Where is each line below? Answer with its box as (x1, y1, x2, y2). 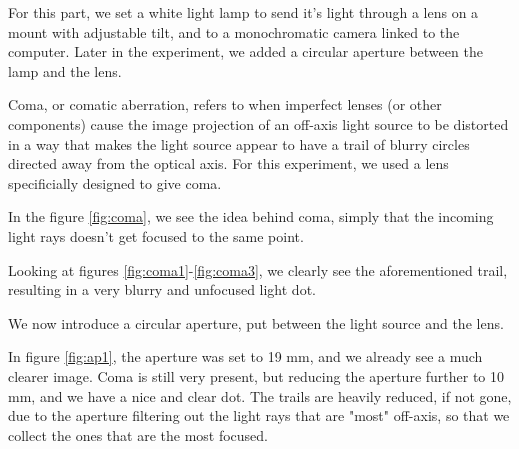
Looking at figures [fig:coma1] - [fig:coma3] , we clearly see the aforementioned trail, (8, 259, 508, 280)
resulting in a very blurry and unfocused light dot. (8, 279, 316, 300)
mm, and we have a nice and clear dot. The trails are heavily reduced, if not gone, (8, 385, 512, 406)
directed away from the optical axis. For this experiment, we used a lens (8, 153, 449, 174)
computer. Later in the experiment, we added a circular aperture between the (8, 41, 483, 62)
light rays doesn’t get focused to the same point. (8, 225, 304, 246)
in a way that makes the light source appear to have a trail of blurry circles (8, 133, 470, 154)
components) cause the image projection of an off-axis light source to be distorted (8, 113, 509, 134)
